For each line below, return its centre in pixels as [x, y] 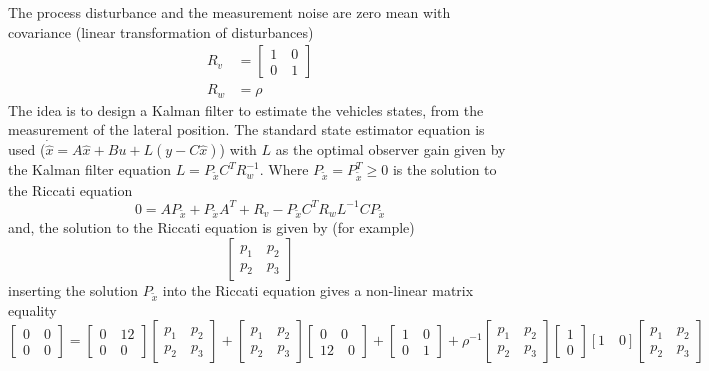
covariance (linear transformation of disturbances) [161, 31]
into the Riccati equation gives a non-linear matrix [318, 290]
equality [32, 309]
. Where [284, 169]
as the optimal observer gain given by [390, 149]
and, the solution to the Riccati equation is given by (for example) [211, 227]
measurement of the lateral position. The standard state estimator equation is [246, 129]
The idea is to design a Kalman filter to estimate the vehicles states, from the [246, 109]
